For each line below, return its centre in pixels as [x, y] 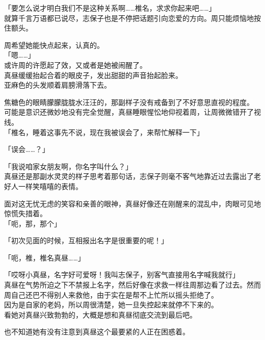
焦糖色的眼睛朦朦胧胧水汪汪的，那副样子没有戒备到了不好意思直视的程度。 [129, 102]
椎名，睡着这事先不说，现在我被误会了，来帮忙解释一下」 [107, 132]
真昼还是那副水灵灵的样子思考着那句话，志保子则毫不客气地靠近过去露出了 [129, 176]
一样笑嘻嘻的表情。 [50, 186]
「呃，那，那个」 [33, 223]
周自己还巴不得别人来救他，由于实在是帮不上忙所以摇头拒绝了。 [111, 294]
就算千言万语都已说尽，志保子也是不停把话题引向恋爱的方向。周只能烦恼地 [129, 18]
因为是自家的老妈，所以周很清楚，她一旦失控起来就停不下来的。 [111, 305]
